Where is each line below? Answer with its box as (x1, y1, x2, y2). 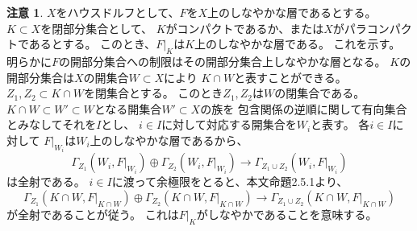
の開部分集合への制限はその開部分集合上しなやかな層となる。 (59, 52, 386, 69)
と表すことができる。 (234, 68, 347, 85)
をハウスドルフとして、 (56, 4, 180, 20)
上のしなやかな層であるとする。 (207, 4, 377, 20)
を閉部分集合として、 (40, 19, 153, 36)
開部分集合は (6, 68, 74, 85)
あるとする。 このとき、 (28, 35, 156, 52)
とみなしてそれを (6, 116, 97, 133)
